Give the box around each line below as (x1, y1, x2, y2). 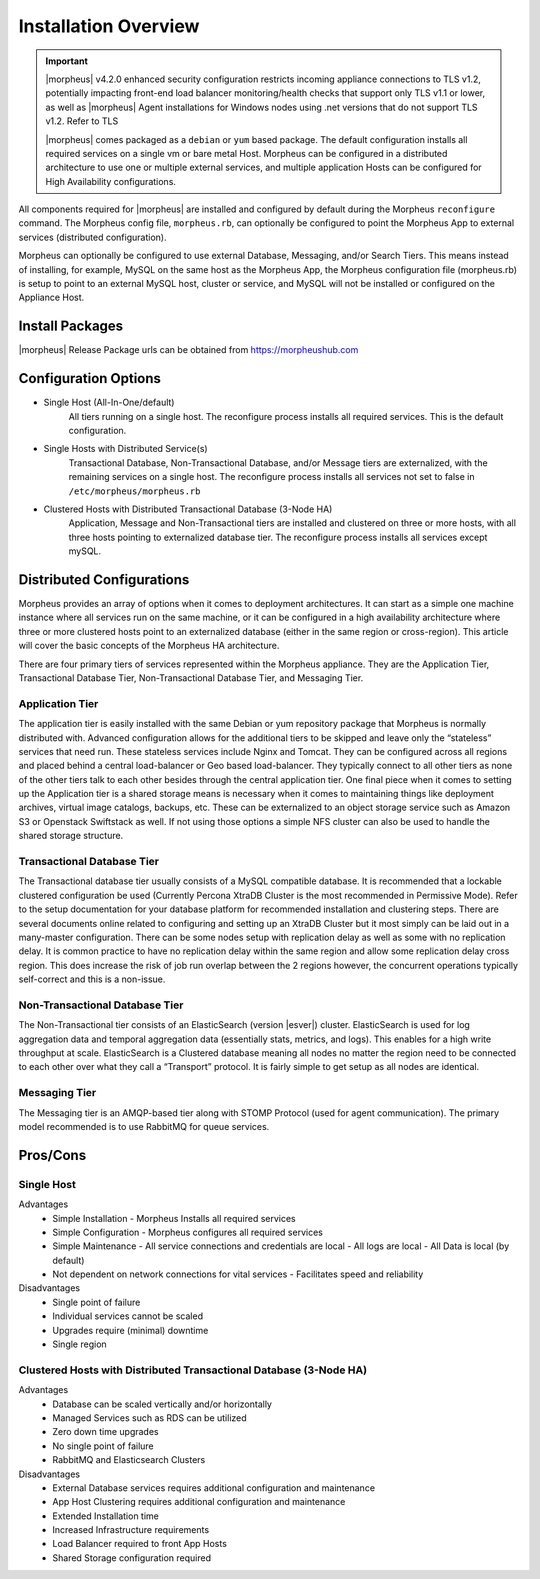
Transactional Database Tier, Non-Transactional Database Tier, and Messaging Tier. (18, 671, 364, 684)
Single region (52, 1338, 107, 1350)
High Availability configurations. (45, 175, 177, 187)
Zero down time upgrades (52, 1426, 159, 1438)
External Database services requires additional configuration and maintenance (52, 1481, 375, 1494)
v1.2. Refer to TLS (45, 115, 119, 127)
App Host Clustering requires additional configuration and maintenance (52, 1496, 346, 1508)
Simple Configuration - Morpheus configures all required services (52, 1226, 324, 1238)
